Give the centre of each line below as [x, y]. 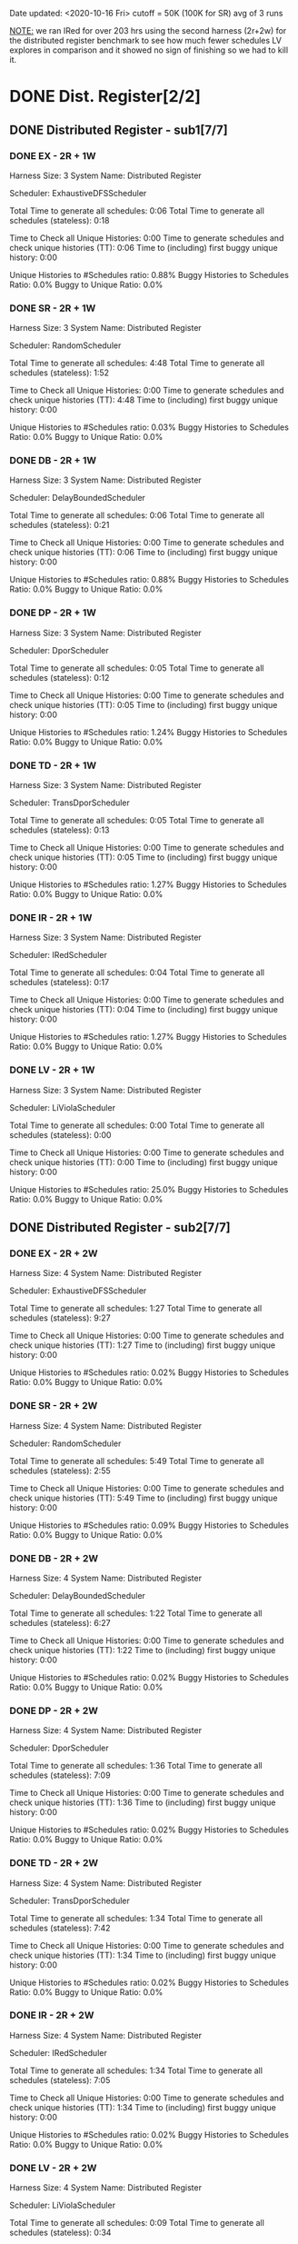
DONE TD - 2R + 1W [53, 765]
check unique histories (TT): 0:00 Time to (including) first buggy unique [144, 1162]
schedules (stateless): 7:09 [60, 1775]
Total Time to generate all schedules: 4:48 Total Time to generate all [137, 364]
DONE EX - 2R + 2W [54, 1253]
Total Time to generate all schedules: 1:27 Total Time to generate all [136, 1309]
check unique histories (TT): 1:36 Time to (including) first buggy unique [143, 1802]
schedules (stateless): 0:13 [60, 830]
